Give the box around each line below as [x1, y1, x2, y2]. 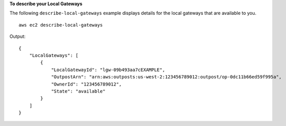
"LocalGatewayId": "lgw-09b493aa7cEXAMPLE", [51, 67, 166, 73]
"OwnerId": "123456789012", [51, 81, 122, 87]
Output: [9, 33, 26, 39]
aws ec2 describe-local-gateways [19, 22, 103, 28]
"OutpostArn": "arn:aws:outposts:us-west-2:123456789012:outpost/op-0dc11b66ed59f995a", [51, 74, 282, 80]
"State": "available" [51, 88, 105, 94]
